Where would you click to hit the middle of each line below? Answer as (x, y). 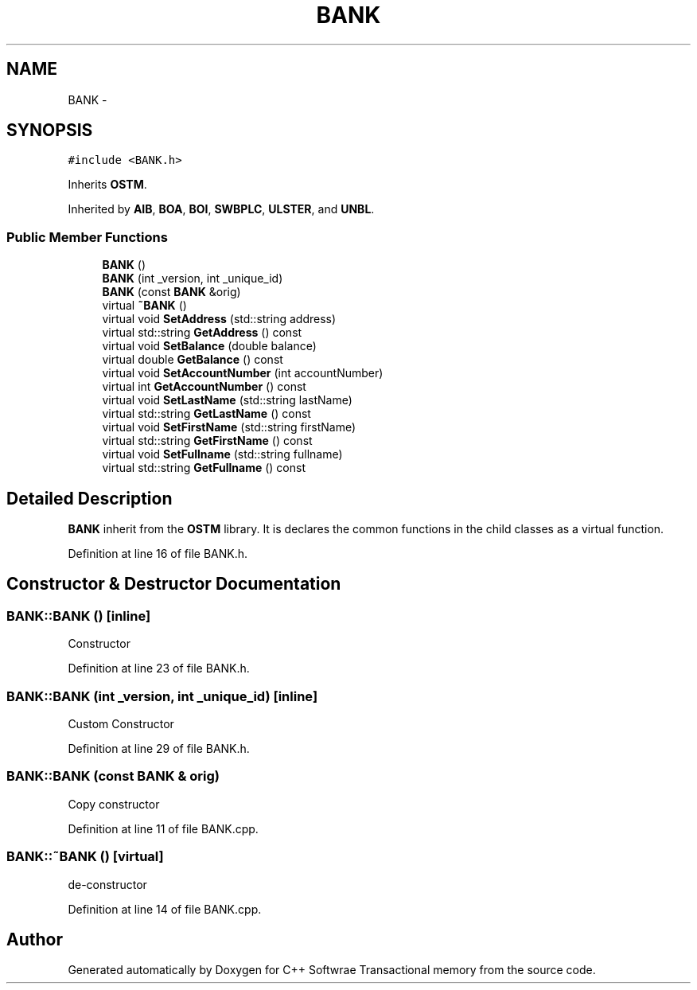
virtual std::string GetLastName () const (206, 414)
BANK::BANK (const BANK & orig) (113, 776)
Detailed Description (90, 498)
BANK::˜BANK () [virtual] (85, 857)
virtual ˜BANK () (144, 306)
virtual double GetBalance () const (193, 360)
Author (35, 939)
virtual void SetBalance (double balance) (209, 346)
